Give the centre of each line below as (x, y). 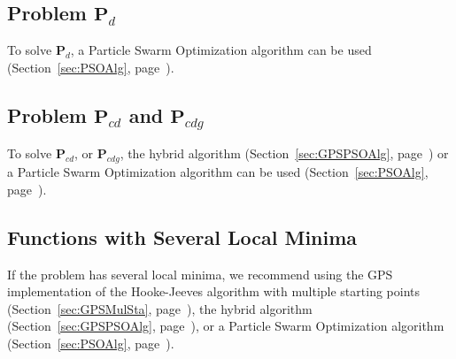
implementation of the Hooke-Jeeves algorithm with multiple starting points (214, 291)
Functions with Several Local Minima (182, 237)
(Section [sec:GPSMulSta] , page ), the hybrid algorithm (160, 308)
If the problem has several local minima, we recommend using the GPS (200, 274)
